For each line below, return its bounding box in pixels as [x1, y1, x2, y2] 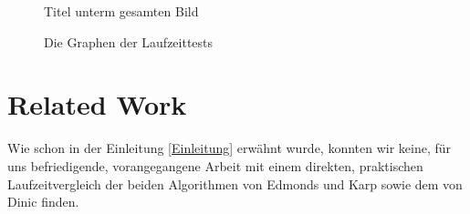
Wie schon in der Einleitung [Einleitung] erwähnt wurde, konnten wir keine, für [7, 138, 452, 158]
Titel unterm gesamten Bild [44, 2, 199, 20]
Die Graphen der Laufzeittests [44, 32, 214, 51]
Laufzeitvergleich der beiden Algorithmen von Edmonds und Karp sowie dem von [7, 174, 463, 193]
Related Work [7, 86, 187, 123]
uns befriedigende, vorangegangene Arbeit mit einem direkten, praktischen [7, 156, 423, 175]
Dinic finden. [7, 192, 79, 211]
